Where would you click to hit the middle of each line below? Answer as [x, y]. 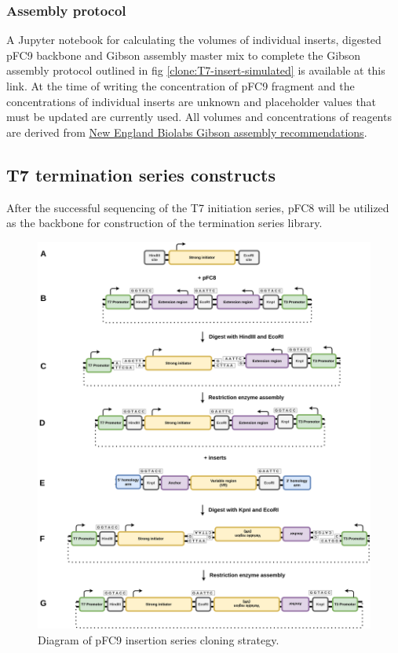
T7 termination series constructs [141, 174]
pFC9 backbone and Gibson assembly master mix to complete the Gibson [184, 55]
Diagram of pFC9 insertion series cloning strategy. [159, 639]
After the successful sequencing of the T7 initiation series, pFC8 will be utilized [198, 207]
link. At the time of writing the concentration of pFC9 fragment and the [181, 86]
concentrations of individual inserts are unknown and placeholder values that [192, 101]
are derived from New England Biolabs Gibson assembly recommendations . [187, 132]
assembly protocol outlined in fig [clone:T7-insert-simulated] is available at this [196, 70]
